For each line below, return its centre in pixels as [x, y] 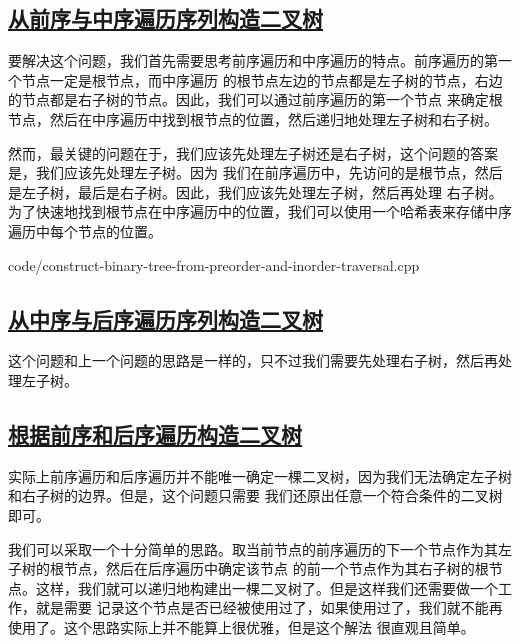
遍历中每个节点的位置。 [85, 230]
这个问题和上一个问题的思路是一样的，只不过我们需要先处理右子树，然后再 [253, 360]
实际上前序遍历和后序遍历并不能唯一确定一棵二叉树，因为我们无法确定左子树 [260, 475]
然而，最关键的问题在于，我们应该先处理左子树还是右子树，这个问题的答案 [253, 152]
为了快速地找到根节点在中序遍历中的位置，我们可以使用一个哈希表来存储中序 [260, 211]
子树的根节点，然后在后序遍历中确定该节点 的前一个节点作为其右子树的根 [248, 568]
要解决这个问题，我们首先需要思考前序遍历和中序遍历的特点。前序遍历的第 [253, 60]
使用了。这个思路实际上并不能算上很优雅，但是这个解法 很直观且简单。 [241, 626]
